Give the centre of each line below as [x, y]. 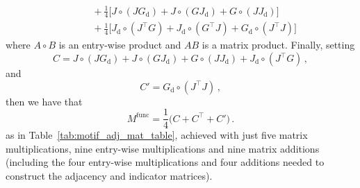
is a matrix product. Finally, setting [278, 45]
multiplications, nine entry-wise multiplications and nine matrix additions [163, 148]
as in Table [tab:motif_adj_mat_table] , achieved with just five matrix [157, 135]
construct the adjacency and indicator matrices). [109, 176]
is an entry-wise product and [120, 45]
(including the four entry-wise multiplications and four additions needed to [165, 162]
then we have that [44, 101]
